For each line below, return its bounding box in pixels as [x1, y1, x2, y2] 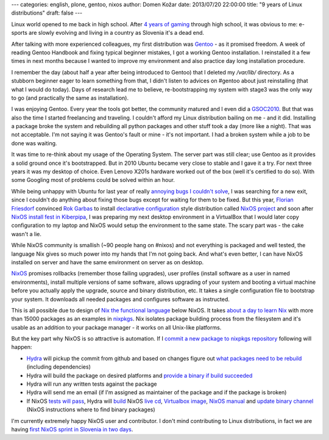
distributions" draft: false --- [11, 9, 83, 16]
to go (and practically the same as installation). [11, 94, 129, 101]
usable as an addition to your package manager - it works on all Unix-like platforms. [11, 323, 222, 331]
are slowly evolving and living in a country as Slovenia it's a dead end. [28, 29, 204, 37]
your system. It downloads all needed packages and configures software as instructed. [11, 295, 230, 303]
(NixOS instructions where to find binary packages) [26, 406, 155, 413]
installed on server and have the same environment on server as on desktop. [11, 258, 204, 265]
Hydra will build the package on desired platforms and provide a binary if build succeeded [26, 372, 253, 379]
